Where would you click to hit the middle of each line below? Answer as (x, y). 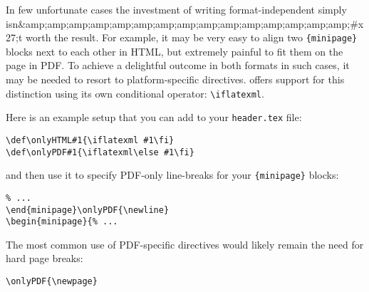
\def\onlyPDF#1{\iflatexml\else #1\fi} (100, 152)
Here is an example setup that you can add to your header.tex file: (154, 117)
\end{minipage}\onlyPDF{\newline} (88, 210)
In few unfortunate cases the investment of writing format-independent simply (176, 9)
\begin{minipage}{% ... (62, 222)
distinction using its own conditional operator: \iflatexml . (135, 93)
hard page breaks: (45, 258)
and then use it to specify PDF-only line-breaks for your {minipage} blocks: (172, 175)
